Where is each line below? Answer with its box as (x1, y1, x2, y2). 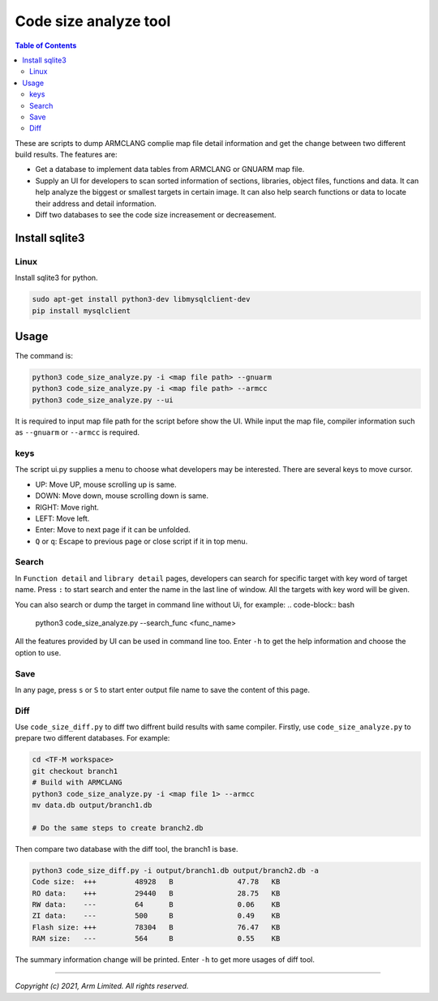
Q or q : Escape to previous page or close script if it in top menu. (35, 536, 248, 546)
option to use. (15, 647, 62, 657)
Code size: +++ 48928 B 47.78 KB (32, 877, 281, 887)
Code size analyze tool (15, 12, 171, 30)
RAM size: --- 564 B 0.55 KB (32, 934, 281, 943)
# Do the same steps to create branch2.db (32, 823, 204, 832)
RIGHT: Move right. (35, 502, 99, 512)
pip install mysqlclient (32, 306, 131, 316)
